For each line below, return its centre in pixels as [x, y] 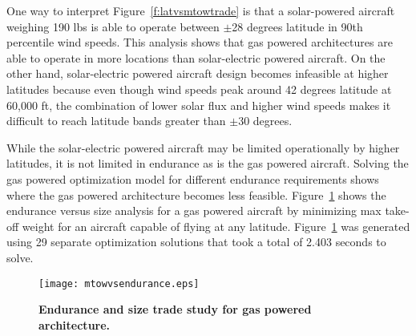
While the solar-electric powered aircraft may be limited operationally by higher [203, 147]
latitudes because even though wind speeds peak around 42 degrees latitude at [199, 89]
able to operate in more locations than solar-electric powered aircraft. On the [196, 57]
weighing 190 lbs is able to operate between [113, 26]
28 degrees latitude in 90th [297, 26]
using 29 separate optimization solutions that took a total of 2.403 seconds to [196, 242]
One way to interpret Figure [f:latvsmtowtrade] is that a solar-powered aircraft [201, 10]
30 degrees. [265, 121]
